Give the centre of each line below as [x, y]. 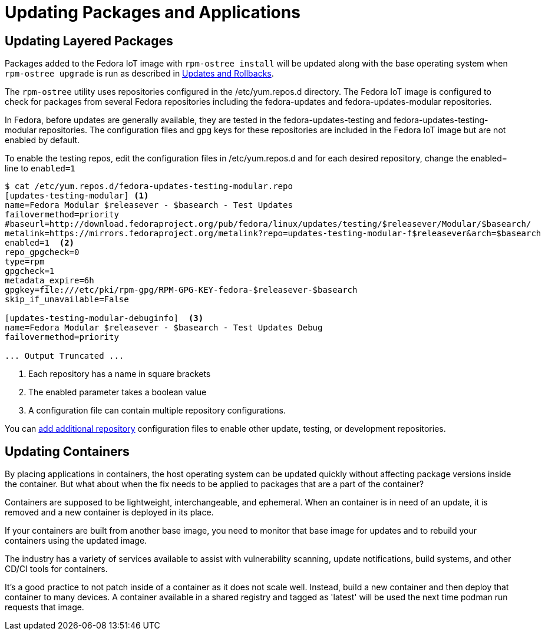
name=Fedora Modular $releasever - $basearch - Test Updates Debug [164, 328]
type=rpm [25, 262]
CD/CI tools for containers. [56, 569]
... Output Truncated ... [65, 356]
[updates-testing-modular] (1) [77, 196]
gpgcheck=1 [30, 271]
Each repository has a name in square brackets [120, 374]
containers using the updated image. [76, 541]
